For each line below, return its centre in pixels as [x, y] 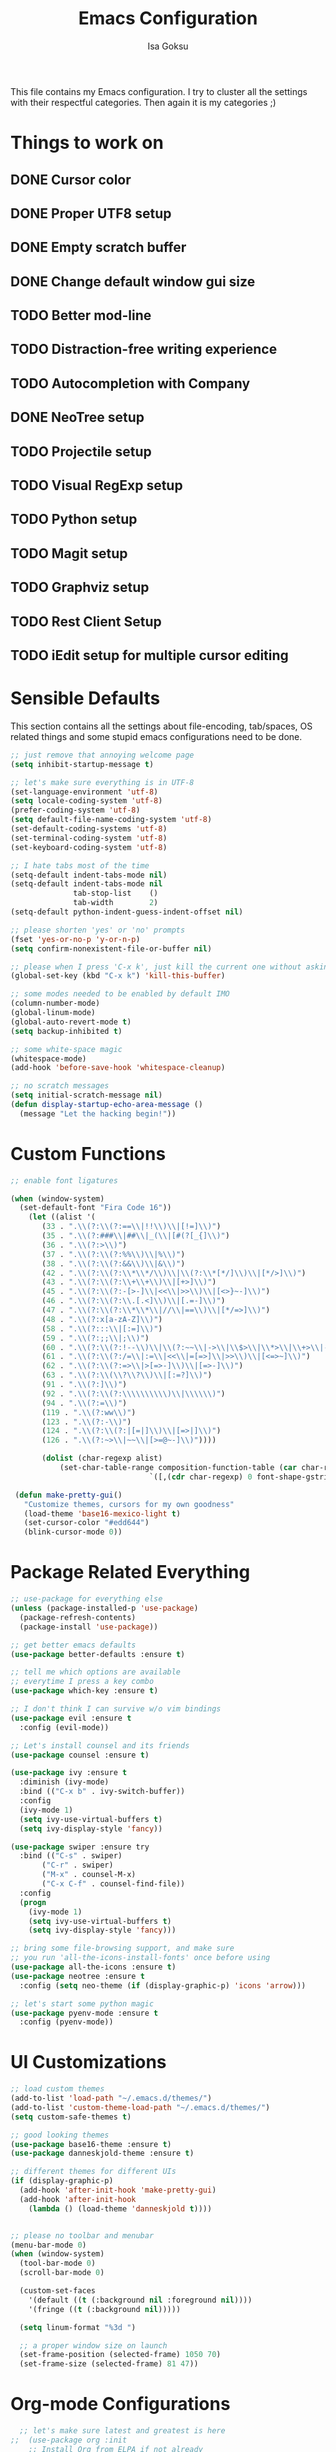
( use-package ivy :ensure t [69, 1773]
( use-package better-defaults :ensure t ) [98, 1654]
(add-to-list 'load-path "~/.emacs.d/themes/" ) [111, 2098]
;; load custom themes [57, 2089]
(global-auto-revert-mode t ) [71, 1022]
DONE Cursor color [71, 179]
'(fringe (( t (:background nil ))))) [105, 2309]
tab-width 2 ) [116, 903]
